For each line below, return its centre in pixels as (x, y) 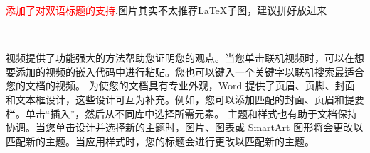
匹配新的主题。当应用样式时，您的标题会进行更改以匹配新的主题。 (160, 141)
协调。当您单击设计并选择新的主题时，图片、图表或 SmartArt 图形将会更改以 (185, 127)
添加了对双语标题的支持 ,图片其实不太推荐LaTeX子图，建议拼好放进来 (166, 10)
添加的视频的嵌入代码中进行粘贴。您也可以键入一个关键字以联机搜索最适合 (190, 71)
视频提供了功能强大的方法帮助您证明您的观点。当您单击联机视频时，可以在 (180, 58)
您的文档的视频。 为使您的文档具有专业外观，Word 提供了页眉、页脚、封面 (180, 85)
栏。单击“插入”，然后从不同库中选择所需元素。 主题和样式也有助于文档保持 (181, 113)
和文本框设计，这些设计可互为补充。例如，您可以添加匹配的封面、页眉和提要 (185, 99)
